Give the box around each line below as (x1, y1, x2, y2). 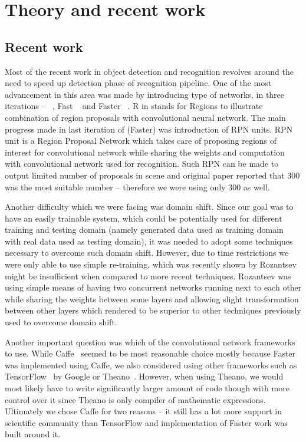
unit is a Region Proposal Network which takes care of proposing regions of (5, 134, 277, 147)
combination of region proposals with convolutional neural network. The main (5, 111, 286, 123)
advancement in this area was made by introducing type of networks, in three (5, 88, 285, 100)
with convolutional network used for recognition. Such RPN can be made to (5, 157, 279, 170)
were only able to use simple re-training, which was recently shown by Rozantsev (5, 258, 297, 271)
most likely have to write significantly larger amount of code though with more (5, 382, 289, 394)
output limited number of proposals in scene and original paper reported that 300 (5, 169, 300, 181)
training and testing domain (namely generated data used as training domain (5, 223, 284, 236)
